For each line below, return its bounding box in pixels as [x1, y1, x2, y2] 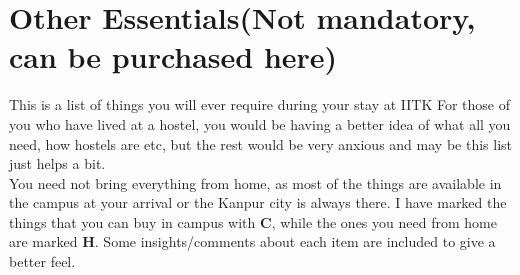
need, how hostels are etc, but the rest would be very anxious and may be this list [9, 133, 512, 154]
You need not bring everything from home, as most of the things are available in [9, 172, 502, 193]
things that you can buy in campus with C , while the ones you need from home [9, 211, 497, 232]
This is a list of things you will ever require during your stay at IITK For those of [9, 94, 511, 115]
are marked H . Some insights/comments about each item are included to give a [9, 231, 496, 252]
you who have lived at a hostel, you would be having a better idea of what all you [9, 113, 511, 134]
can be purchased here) [9, 36, 338, 77]
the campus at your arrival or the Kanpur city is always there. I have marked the [9, 192, 507, 213]
